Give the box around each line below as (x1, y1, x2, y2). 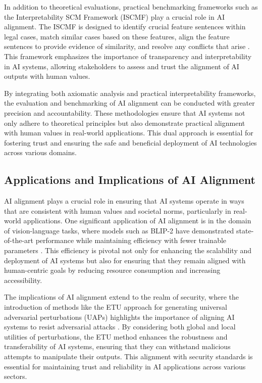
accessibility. (4, 274, 42, 285)
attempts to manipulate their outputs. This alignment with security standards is (4, 351, 253, 362)
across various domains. (4, 147, 77, 158)
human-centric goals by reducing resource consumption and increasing (4, 265, 221, 275)
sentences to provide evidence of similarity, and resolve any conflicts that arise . (4, 41, 250, 52)
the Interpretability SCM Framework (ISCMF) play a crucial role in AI (4, 11, 225, 22)
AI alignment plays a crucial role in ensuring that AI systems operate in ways (4, 196, 244, 206)
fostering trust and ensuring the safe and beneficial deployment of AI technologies (4, 137, 257, 148)
